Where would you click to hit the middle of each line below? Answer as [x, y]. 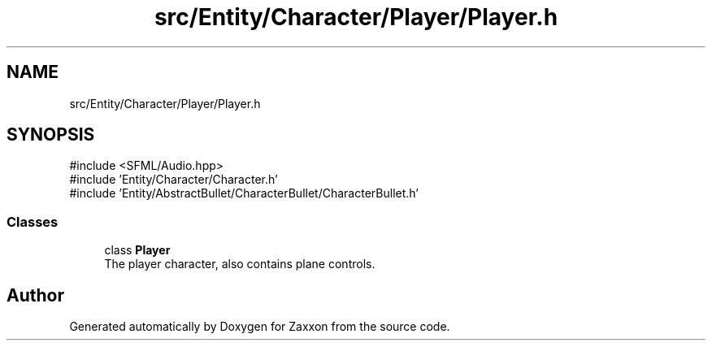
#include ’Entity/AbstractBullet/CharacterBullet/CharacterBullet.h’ [244, 193]
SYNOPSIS [51, 135]
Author [35, 295]
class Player [137, 250]
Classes [33, 221]
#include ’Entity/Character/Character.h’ [174, 180]
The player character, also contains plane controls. [240, 264]
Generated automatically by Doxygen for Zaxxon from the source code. [260, 327]
